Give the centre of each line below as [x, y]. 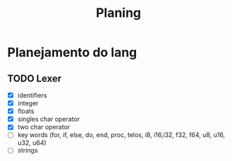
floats [26, 111]
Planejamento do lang [72, 52]
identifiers [32, 95]
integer [28, 103]
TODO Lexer [35, 78]
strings [28, 150]
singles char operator [49, 119]
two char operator [44, 127]
